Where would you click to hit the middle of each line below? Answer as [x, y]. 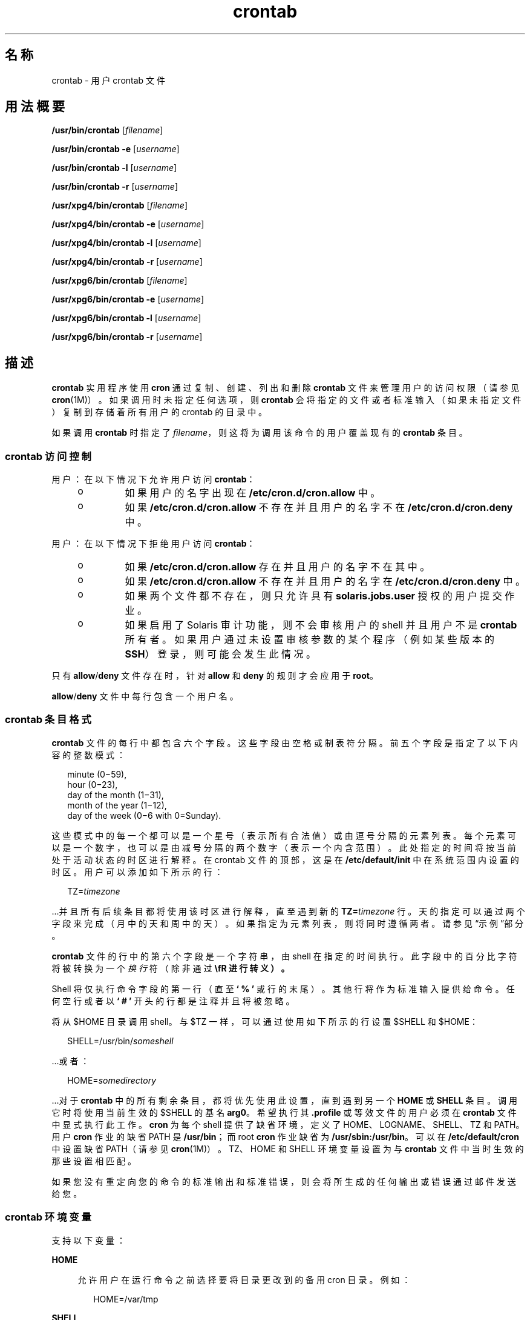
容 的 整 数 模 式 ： [89, 755]
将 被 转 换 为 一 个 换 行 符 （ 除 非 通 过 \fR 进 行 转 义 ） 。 [171, 968]
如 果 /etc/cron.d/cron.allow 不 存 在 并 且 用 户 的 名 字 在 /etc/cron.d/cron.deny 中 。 [325, 582]
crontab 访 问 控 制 [48, 456]
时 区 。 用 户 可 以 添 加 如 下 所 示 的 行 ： [137, 872]
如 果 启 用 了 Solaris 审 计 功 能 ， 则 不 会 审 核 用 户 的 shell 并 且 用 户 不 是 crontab [321, 625]
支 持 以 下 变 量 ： [89, 1240]
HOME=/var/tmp [126, 1299]
